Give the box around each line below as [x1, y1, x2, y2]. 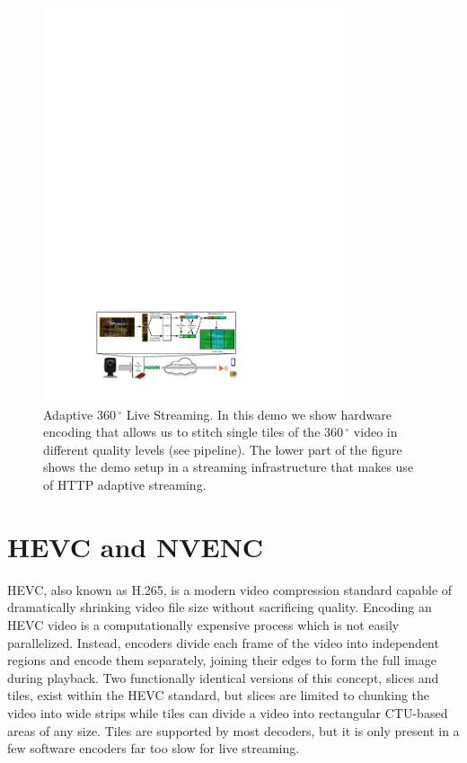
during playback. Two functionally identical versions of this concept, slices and [7, 668, 439, 687]
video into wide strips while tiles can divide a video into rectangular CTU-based [7, 703, 448, 722]
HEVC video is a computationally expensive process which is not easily [7, 615, 400, 634]
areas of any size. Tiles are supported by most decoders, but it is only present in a [7, 721, 460, 740]
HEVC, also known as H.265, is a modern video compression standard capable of [7, 580, 453, 599]
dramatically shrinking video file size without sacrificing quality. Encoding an [7, 598, 432, 617]
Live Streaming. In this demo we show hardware [126, 404, 392, 423]
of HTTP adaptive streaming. [43, 475, 207, 494]
